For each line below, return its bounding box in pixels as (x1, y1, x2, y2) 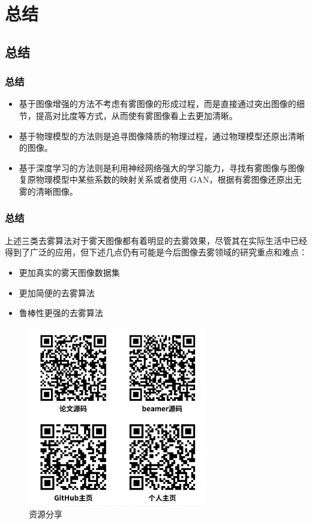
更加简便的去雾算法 (19, 286, 95, 299)
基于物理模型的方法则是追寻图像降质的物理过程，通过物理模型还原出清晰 (19, 129, 305, 142)
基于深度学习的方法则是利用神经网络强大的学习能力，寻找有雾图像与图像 (19, 161, 305, 174)
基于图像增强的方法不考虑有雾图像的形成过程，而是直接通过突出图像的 (19, 97, 296, 110)
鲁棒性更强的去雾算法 (19, 306, 103, 319)
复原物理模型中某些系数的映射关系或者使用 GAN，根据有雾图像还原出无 (19, 173, 302, 186)
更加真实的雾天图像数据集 (19, 266, 120, 278)
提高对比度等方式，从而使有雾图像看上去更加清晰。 (35, 109, 238, 121)
